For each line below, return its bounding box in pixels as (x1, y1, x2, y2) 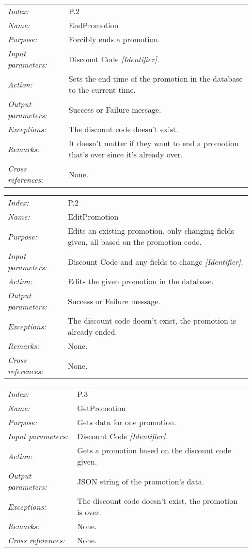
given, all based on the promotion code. (67, 236, 202, 247)
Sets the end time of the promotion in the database (68, 73, 243, 84)
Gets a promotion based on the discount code (77, 445, 231, 456)
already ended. (67, 326, 117, 337)
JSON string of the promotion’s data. (77, 475, 205, 487)
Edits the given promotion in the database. (67, 276, 214, 287)
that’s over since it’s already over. (68, 149, 183, 160)
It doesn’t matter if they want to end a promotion (68, 138, 239, 149)
